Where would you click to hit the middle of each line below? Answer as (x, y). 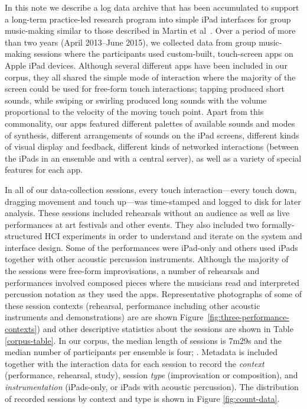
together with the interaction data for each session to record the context (135, 363)
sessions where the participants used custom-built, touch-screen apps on (164, 54)
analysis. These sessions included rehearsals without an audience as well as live (147, 213)
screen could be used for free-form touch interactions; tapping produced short (145, 88)
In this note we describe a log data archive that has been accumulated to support (152, 7)
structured (24, 236)
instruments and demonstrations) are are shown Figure (104, 317)
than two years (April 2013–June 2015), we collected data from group (130, 42)
